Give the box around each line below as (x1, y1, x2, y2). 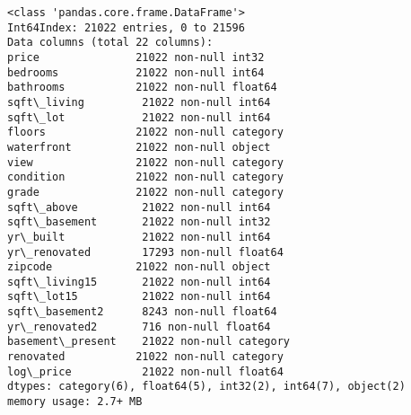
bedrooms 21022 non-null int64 (7, 66, 265, 79)
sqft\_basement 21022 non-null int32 (7, 216, 271, 229)
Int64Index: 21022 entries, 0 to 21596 (7, 21, 245, 34)
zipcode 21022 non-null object (7, 260, 271, 274)
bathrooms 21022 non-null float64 (7, 81, 277, 94)
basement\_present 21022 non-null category (7, 335, 290, 349)
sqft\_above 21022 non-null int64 (7, 200, 271, 214)
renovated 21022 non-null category (7, 350, 284, 364)
